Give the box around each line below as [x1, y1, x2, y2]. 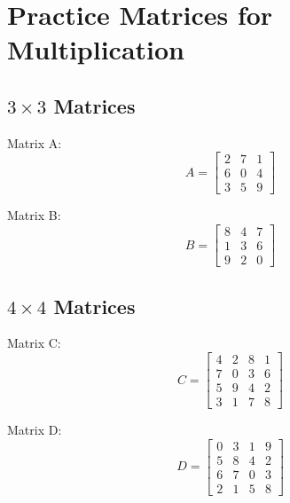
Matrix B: [7, 206, 61, 224]
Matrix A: [7, 133, 62, 152]
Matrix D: [7, 420, 62, 439]
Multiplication [7, 31, 185, 67]
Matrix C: [7, 334, 61, 352]
